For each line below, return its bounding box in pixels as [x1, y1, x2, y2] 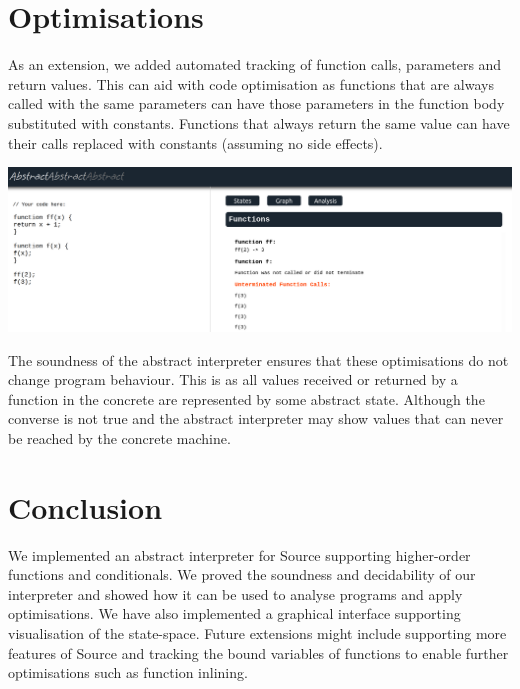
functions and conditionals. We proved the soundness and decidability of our [8, 564, 476, 585]
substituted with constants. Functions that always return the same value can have [8, 112, 510, 133]
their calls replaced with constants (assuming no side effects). [8, 132, 383, 153]
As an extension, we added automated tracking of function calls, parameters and [8, 54, 502, 75]
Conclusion [8, 486, 163, 527]
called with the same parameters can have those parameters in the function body [8, 93, 505, 114]
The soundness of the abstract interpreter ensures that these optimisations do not [8, 349, 509, 370]
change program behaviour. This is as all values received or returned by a [8, 369, 458, 390]
